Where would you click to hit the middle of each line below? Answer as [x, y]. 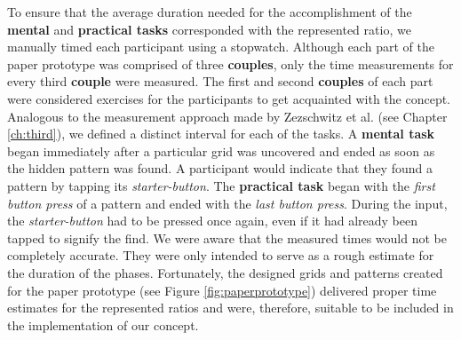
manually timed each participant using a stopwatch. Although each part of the [221, 47]
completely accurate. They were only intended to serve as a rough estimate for [221, 255]
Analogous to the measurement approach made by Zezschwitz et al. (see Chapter [227, 116]
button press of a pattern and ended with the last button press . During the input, [227, 203]
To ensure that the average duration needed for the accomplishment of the [210, 12]
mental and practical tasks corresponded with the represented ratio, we [209, 29]
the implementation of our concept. [103, 324]
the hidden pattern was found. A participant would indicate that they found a [220, 168]
